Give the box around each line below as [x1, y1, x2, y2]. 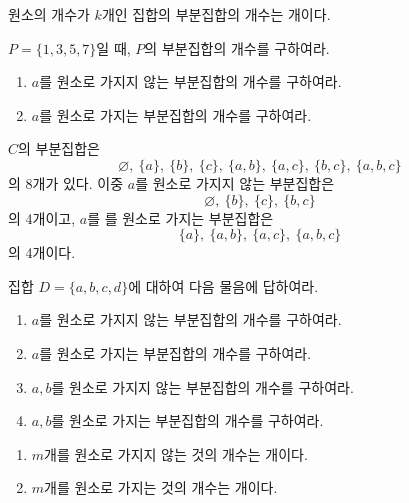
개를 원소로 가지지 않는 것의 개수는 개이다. [44, 443, 308, 464]
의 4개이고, [8, 207, 76, 228]
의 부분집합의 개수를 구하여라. [144, 37, 330, 58]
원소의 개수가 [8, 4, 90, 24]
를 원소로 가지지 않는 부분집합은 [135, 172, 335, 193]
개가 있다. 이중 [32, 172, 124, 193]
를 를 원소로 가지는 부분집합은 [87, 207, 274, 228]
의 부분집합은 [18, 138, 100, 159]
